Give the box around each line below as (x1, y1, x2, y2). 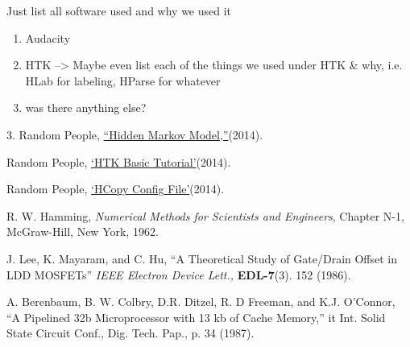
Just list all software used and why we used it (6, 2, 232, 19)
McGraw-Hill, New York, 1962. (6, 223, 159, 240)
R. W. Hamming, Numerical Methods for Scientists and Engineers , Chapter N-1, (6, 207, 404, 224)
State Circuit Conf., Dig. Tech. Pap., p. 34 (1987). (6, 324, 255, 341)
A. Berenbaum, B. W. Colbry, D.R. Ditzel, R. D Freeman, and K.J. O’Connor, (6, 293, 396, 310)
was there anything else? (25, 99, 147, 116)
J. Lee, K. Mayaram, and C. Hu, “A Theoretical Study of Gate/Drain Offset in (6, 250, 398, 266)
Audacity (25, 29, 71, 46)
